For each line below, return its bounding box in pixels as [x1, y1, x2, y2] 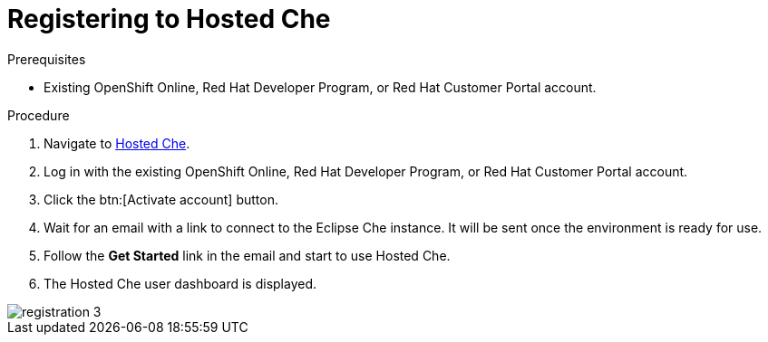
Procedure [7, 107, 70, 123]
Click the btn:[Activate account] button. [44, 191, 278, 207]
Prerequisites [7, 51, 86, 67]
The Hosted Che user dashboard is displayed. [44, 275, 317, 291]
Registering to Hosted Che [7, 4, 331, 34]
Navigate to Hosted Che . [44, 135, 190, 151]
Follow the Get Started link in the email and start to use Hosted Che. [44, 247, 451, 263]
